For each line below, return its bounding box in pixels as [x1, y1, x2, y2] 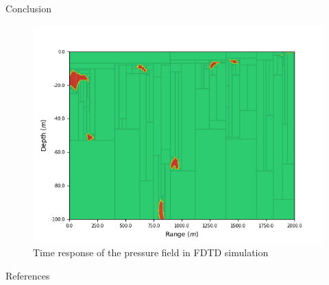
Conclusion [5, 1, 51, 15]
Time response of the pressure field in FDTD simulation [33, 245, 269, 260]
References [5, 268, 50, 282]
